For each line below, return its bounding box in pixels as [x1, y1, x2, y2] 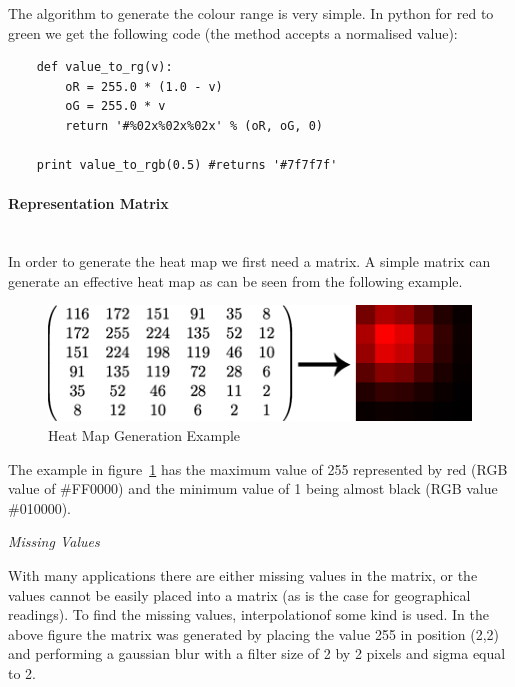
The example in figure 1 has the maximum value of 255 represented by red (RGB [8, 458, 508, 479]
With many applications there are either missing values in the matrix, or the [8, 565, 478, 586]
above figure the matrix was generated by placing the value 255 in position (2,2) [8, 623, 500, 644]
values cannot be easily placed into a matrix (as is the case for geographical [8, 584, 471, 605]
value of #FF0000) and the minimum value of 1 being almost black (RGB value [8, 478, 498, 499]
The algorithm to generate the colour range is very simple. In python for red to [8, 3, 494, 23]
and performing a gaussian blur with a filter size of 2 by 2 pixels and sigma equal [8, 643, 506, 664]
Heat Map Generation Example [48, 425, 241, 446]
